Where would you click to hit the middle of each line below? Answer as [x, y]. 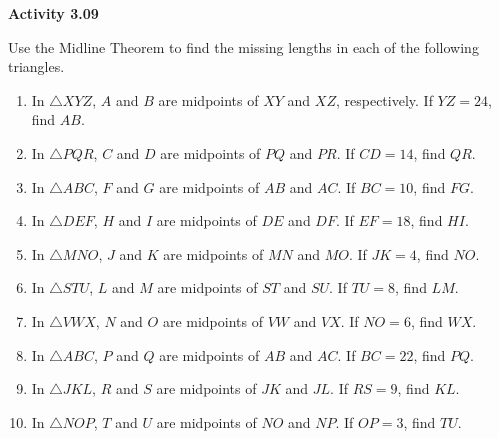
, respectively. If [384, 99]
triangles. [36, 66]
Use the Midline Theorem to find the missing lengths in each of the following [243, 46]
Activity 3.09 [53, 13]
